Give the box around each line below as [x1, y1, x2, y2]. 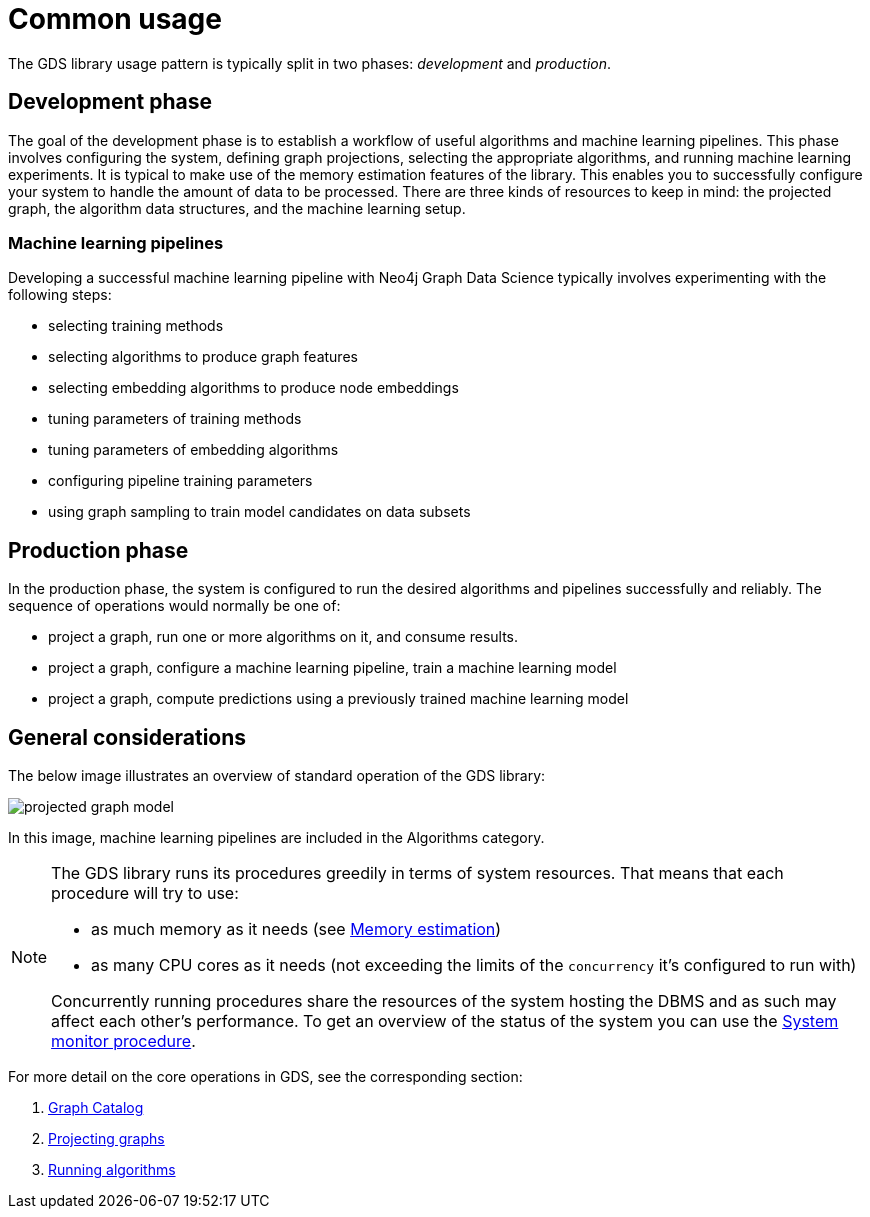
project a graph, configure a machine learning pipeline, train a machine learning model [48, 659, 617, 677]
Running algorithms [48, 1161, 176, 1179]
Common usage [8, 2, 222, 36]
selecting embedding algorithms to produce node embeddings [48, 379, 459, 397]
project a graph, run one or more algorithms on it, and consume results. [48, 628, 519, 646]
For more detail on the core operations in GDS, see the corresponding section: [8, 1068, 523, 1086]
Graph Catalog [48, 1099, 144, 1117]
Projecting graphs [48, 1130, 165, 1148]
